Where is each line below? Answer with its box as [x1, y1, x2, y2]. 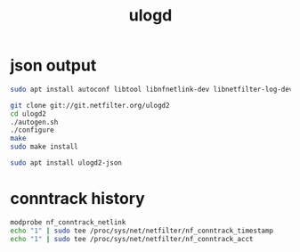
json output [10, 55, 97, 76]
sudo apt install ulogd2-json [10, 159, 123, 167]
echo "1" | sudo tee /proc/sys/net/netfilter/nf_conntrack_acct [10, 234, 254, 243]
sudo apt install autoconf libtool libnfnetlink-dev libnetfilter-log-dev [10, 85, 294, 93]
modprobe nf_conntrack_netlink [10, 217, 126, 227]
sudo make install [10, 142, 78, 151]
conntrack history [10, 189, 145, 209]
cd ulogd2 [10, 109, 47, 118]
